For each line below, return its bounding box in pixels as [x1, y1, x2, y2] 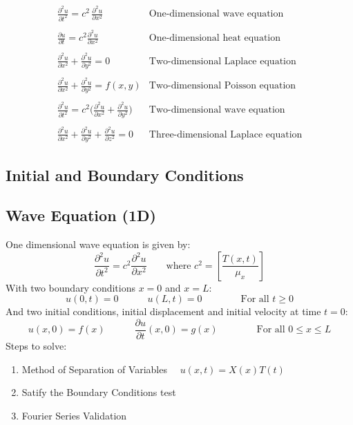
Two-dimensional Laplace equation [149, 56, 296, 66]
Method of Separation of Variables [21, 361, 167, 376]
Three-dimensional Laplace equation [149, 129, 303, 140]
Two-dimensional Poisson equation [149, 81, 296, 91]
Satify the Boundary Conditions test [21, 385, 176, 399]
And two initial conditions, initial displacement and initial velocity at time [6, 304, 321, 319]
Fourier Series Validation [21, 408, 127, 422]
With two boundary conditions [6, 280, 135, 294]
